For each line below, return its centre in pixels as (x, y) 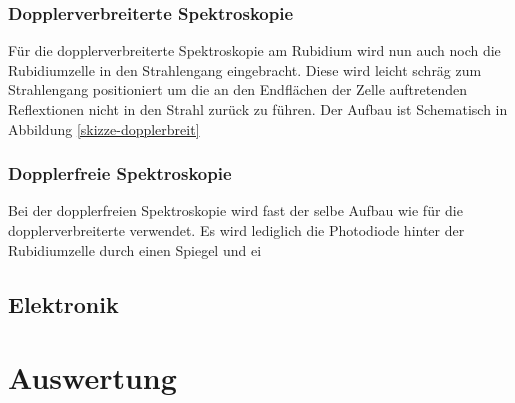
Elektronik (63, 303)
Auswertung (92, 377)
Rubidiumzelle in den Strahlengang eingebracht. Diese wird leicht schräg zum (245, 69)
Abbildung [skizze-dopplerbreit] (104, 128)
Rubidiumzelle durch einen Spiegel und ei (135, 249)
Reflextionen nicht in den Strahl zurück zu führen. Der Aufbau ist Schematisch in (258, 109)
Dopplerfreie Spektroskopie (120, 173)
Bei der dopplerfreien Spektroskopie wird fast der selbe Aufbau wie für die (235, 210)
